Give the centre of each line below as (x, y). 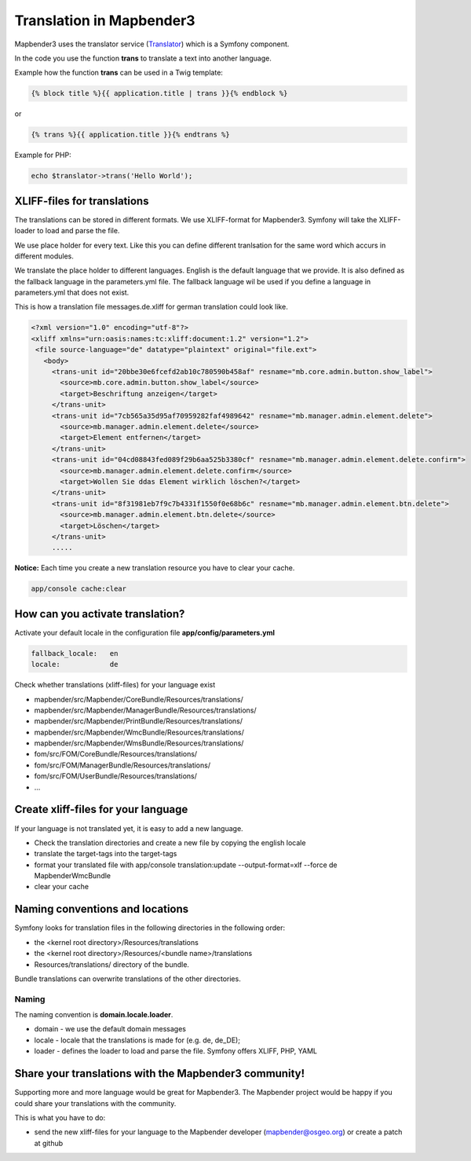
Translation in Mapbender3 (105, 20)
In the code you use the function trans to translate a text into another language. (143, 58)
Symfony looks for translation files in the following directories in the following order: (150, 928)
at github (49, 1143)
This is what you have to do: (60, 1117)
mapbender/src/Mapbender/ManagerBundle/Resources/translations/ (145, 710)
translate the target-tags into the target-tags (106, 854)
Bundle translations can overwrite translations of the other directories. (128, 979)
